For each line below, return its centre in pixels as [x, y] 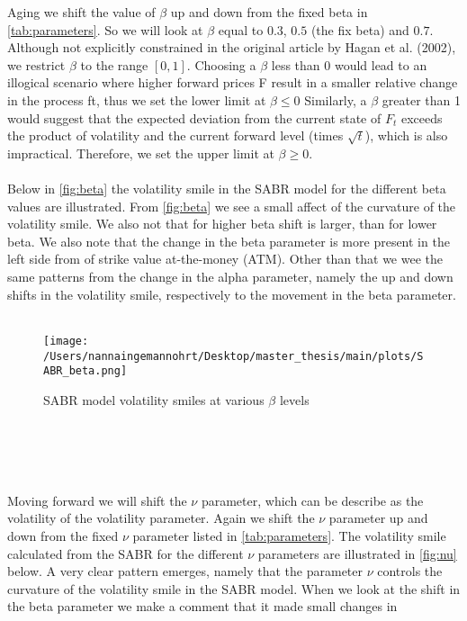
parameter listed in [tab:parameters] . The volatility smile [289, 535]
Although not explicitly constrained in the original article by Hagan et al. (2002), [232, 47]
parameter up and [378, 518]
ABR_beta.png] [85, 371]
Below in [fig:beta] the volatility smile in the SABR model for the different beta [227, 189]
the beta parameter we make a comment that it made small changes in [202, 606]
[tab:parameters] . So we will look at [105, 29]
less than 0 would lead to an [349, 64]
